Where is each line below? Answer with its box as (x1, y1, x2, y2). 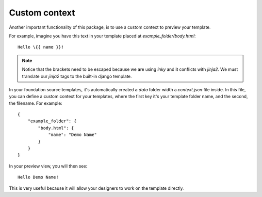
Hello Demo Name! (17, 175, 59, 180)
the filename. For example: (9, 100, 63, 106)
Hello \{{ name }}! (17, 44, 64, 50)
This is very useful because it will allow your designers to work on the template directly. (9, 185, 184, 191)
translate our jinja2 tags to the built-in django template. (22, 73, 132, 79)
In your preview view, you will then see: (9, 163, 87, 169)
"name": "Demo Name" (48, 132, 97, 138)
